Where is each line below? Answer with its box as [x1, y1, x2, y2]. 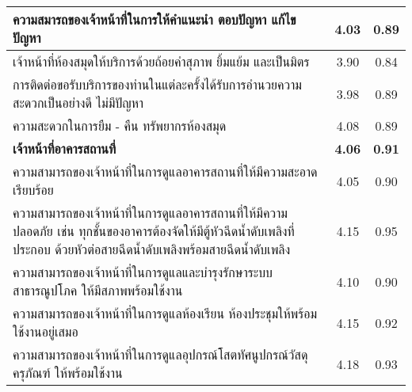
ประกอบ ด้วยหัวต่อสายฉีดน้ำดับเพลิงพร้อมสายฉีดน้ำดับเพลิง [13, 240, 291, 258]
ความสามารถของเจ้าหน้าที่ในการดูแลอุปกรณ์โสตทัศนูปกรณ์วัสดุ [13, 345, 308, 363]
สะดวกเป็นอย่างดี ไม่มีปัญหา [13, 93, 144, 112]
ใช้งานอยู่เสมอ [13, 322, 78, 341]
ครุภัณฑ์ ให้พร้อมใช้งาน [13, 363, 123, 382]
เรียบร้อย [13, 181, 54, 199]
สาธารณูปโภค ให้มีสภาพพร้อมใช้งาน [13, 281, 183, 299]
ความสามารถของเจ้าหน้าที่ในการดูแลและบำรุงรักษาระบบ [13, 263, 273, 281]
